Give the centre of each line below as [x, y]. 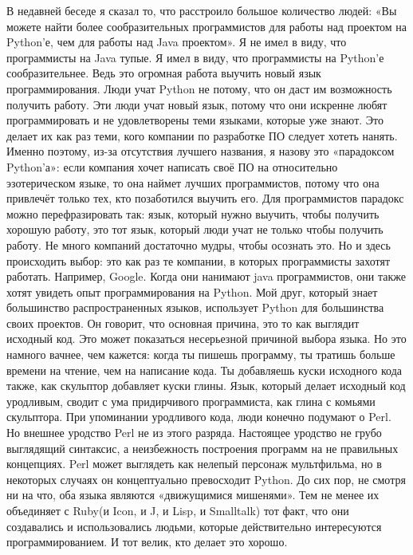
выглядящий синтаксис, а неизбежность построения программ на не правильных [203, 448]
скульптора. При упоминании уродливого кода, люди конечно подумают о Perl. [199, 417]
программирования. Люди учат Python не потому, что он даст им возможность [199, 88]
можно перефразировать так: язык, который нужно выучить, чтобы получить [193, 213]
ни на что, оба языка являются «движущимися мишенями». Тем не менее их [193, 495]
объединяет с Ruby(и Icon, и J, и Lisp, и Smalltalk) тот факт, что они [178, 510]
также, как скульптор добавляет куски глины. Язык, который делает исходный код [206, 386]
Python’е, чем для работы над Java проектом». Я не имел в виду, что [177, 42]
